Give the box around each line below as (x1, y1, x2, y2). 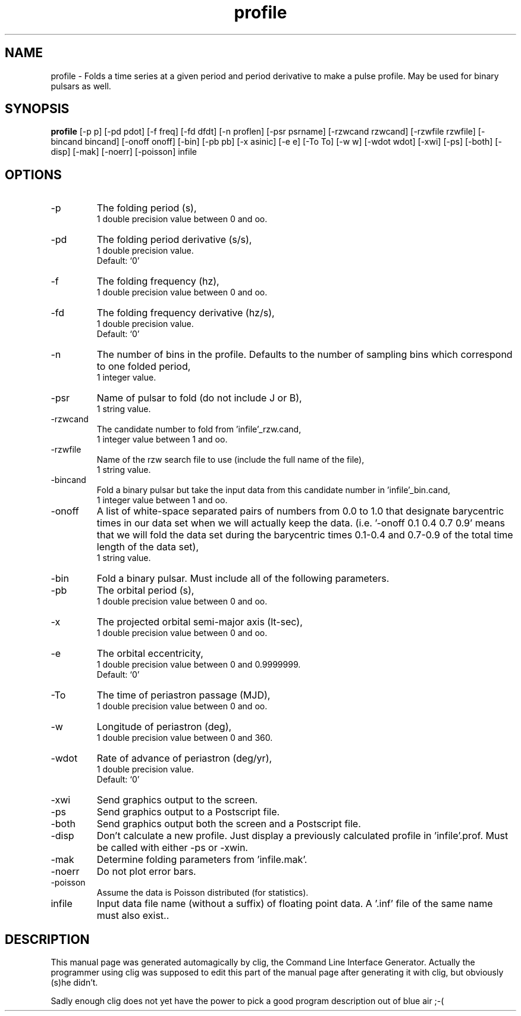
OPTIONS (5, 167, 62, 182)
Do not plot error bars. (96, 865, 196, 878)
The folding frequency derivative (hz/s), (96, 307, 275, 319)
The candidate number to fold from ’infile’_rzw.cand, (96, 424, 302, 435)
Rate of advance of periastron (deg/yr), (96, 752, 272, 765)
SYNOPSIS (5, 101, 70, 117)
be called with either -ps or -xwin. (96, 842, 248, 854)
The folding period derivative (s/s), (96, 233, 252, 246)
